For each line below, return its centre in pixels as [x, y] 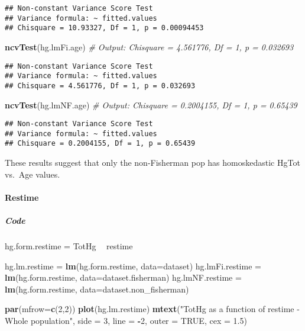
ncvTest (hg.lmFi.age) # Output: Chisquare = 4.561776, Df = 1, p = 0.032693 [149, 46]
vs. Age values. [33, 174]
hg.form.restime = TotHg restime [69, 246]
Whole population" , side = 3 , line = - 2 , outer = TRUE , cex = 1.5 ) [126, 320]
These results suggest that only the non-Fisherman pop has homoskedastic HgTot [152, 163]
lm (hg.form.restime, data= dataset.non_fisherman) [97, 289]
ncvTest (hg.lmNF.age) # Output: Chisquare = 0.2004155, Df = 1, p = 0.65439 [151, 105]
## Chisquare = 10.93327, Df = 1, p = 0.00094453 [104, 28]
